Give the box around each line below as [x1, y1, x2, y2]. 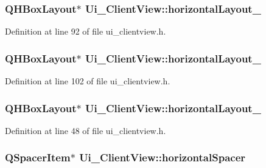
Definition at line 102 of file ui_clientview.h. [5, 75, 170, 87]
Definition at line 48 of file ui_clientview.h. [5, 124, 166, 136]
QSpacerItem [5, 150, 71, 165]
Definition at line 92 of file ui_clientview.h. [5, 25, 166, 38]
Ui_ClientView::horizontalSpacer [79, 150, 246, 165]
